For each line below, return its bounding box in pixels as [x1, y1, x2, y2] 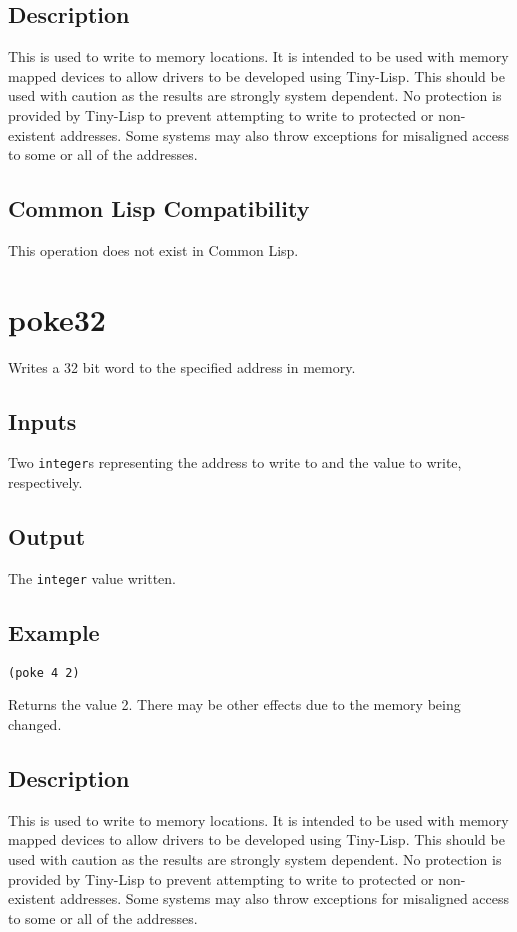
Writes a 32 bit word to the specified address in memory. [8, 356, 356, 377]
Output [8, 521, 86, 552]
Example [8, 616, 100, 647]
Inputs [8, 405, 77, 436]
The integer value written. [8, 567, 177, 588]
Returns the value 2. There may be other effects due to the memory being [8, 694, 461, 715]
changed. [8, 714, 62, 735]
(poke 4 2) [8, 665, 80, 680]
